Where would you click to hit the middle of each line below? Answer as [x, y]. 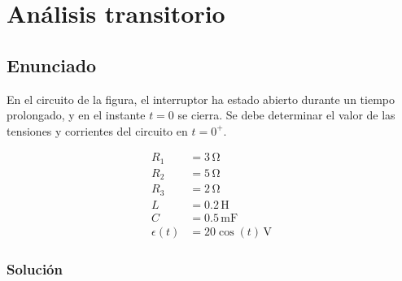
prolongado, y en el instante [76, 115]
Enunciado [52, 65]
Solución [35, 268]
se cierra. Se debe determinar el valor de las [286, 115]
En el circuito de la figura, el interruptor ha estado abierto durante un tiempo [201, 99]
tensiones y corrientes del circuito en [97, 130]
